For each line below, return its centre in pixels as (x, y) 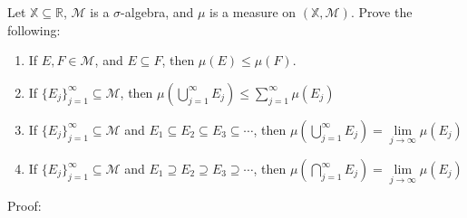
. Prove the (381, 12)
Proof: (24, 206)
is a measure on (253, 12)
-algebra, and (157, 12)
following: (34, 29)
